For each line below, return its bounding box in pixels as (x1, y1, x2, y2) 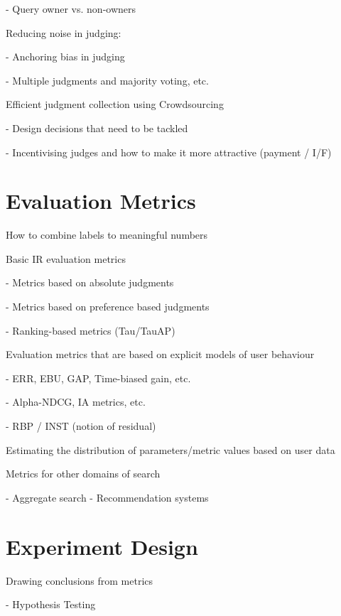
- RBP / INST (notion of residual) (6, 418, 156, 433)
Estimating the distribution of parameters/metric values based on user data (6, 442, 335, 457)
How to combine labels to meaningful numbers (6, 227, 208, 242)
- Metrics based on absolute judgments (6, 275, 174, 290)
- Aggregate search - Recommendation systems (6, 490, 209, 504)
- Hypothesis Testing (6, 597, 96, 612)
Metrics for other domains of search (6, 466, 161, 481)
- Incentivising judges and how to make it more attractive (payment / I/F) (6, 144, 332, 159)
